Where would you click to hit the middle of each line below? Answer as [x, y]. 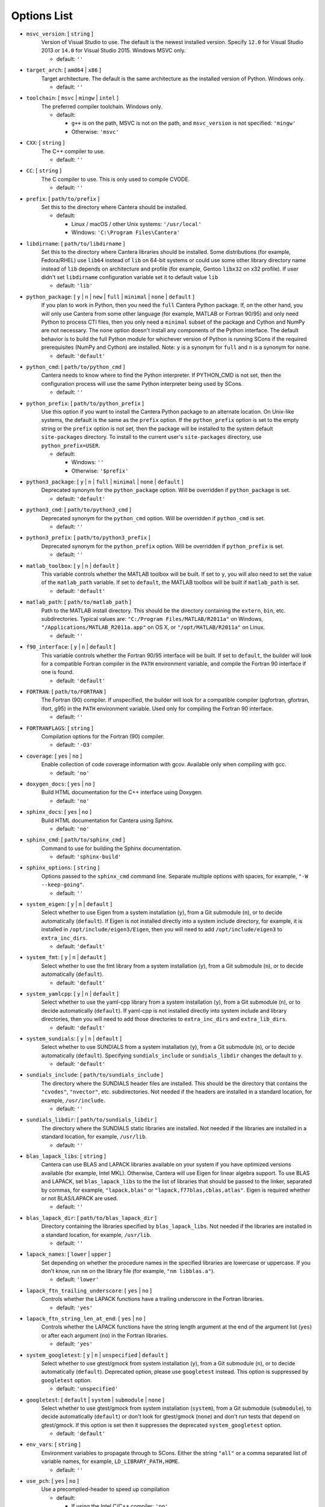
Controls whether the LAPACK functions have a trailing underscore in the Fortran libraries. [153, 1299]
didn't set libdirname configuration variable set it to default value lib [130, 277]
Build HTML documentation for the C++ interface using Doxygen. [122, 792]
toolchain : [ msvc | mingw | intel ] [73, 98]
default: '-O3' [75, 745]
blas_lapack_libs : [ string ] [66, 1156]
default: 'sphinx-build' [89, 857]
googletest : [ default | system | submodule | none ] [95, 1400]
